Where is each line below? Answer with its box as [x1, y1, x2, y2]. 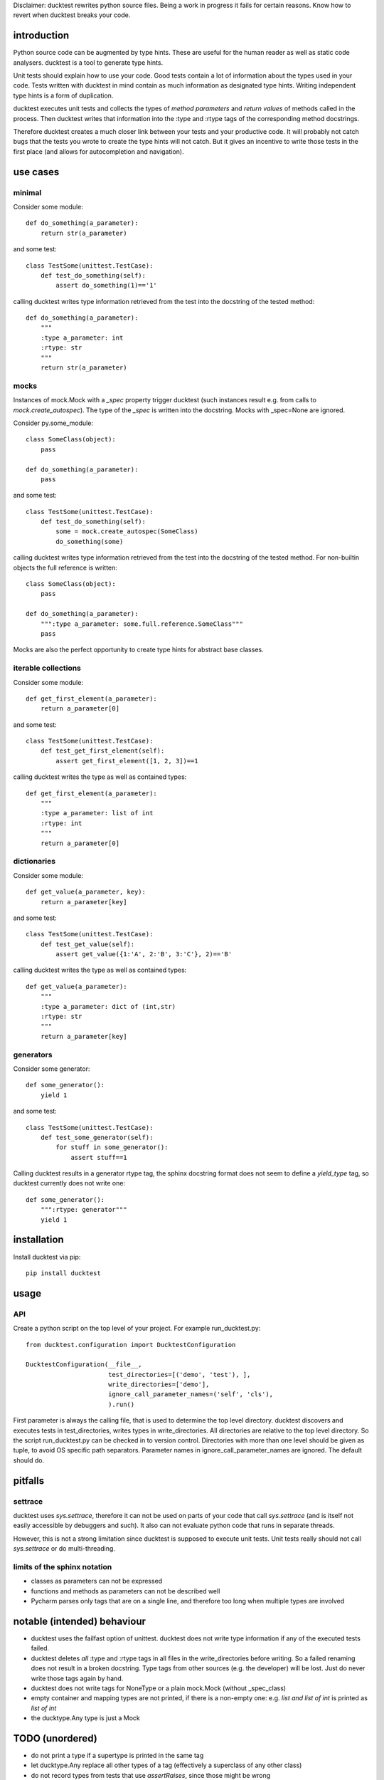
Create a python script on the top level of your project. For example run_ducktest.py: [13, 1324, 261, 1333]
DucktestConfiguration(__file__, [26, 1361, 142, 1368]
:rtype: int [40, 819, 82, 827]
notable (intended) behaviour [13, 1615, 146, 1627]
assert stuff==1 [70, 1153, 127, 1161]
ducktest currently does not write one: [13, 1179, 126, 1188]
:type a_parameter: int [40, 333, 124, 342]
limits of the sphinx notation [13, 1561, 112, 1571]
